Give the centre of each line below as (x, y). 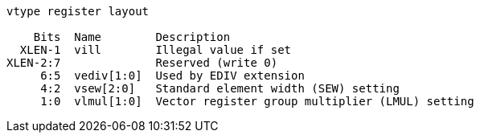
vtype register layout (78, 11)
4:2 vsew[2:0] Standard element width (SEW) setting (220, 88)
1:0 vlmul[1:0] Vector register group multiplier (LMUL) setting (257, 101)
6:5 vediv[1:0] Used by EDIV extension (172, 76)
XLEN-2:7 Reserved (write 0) (142, 63)
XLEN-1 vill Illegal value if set (156, 50)
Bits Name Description (132, 37)
